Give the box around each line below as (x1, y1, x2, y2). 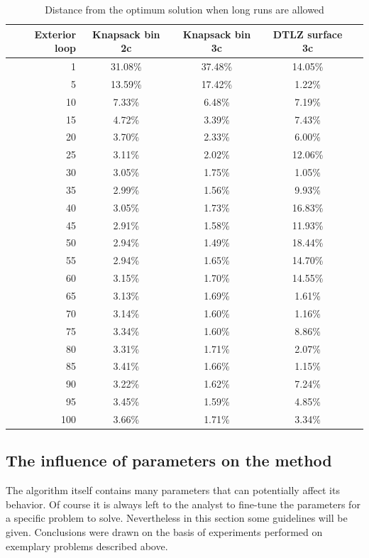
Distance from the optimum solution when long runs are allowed (45, 2, 324, 16)
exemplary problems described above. (6, 538, 168, 553)
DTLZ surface (272, 26, 343, 41)
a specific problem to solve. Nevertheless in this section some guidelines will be (6, 510, 348, 525)
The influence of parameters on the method (6, 449, 332, 471)
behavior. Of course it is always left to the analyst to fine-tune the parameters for (6, 496, 360, 511)
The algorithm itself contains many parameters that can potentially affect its (6, 483, 340, 498)
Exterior (34, 26, 77, 41)
